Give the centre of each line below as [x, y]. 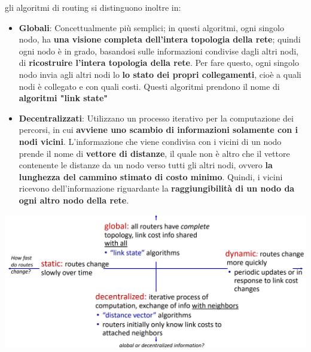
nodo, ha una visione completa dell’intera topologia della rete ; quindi [160, 39]
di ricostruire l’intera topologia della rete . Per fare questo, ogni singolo [159, 63]
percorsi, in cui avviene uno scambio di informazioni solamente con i [158, 130]
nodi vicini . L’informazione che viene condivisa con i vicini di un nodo [150, 141]
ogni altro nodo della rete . [74, 200]
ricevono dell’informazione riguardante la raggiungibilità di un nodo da [157, 188]
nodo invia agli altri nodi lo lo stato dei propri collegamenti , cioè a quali [160, 74]
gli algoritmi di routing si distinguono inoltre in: [93, 7]
